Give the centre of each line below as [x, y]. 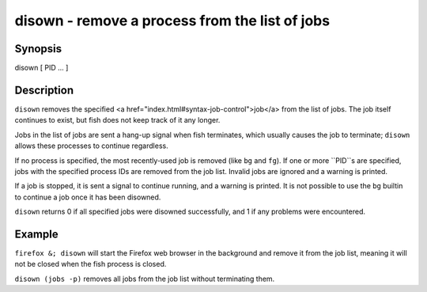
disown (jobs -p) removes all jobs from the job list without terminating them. [145, 279]
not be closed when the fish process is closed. [91, 264]
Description [44, 90]
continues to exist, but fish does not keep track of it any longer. [117, 120]
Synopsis [38, 49]
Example [36, 234]
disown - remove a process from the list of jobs [172, 21]
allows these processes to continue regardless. [92, 146]
